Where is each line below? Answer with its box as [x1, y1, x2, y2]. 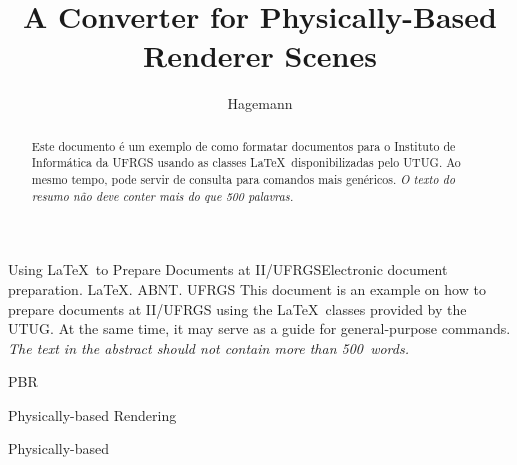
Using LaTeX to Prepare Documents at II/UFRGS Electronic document [8, 259, 448, 280]
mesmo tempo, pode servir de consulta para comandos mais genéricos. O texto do [31, 171, 455, 188]
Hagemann [227, 93, 293, 114]
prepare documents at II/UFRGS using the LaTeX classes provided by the [8, 298, 467, 319]
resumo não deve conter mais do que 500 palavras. [31, 187, 294, 204]
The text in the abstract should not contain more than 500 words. [8, 337, 409, 358]
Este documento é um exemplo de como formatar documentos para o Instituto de [31, 137, 456, 154]
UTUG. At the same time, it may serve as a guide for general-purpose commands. [8, 318, 511, 339]
